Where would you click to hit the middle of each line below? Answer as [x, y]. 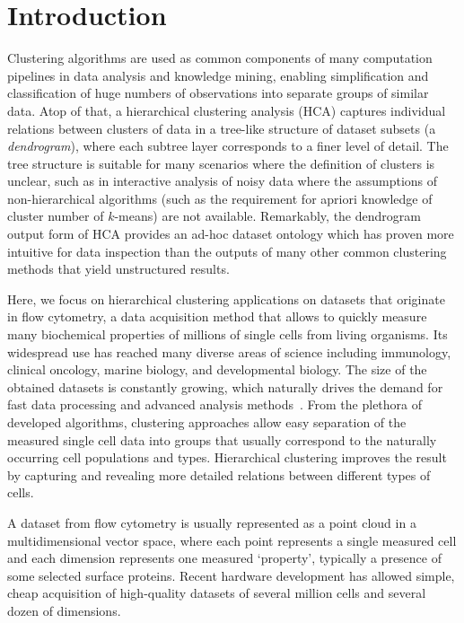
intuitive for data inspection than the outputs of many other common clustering [227, 251]
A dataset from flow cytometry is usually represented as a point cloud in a [212, 522]
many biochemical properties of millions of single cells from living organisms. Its [228, 334]
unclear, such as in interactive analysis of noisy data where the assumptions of [223, 181]
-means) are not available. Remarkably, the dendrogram [267, 216]
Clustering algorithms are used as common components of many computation [220, 58]
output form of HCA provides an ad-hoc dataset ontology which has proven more [231, 234]
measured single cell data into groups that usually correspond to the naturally [222, 439]
